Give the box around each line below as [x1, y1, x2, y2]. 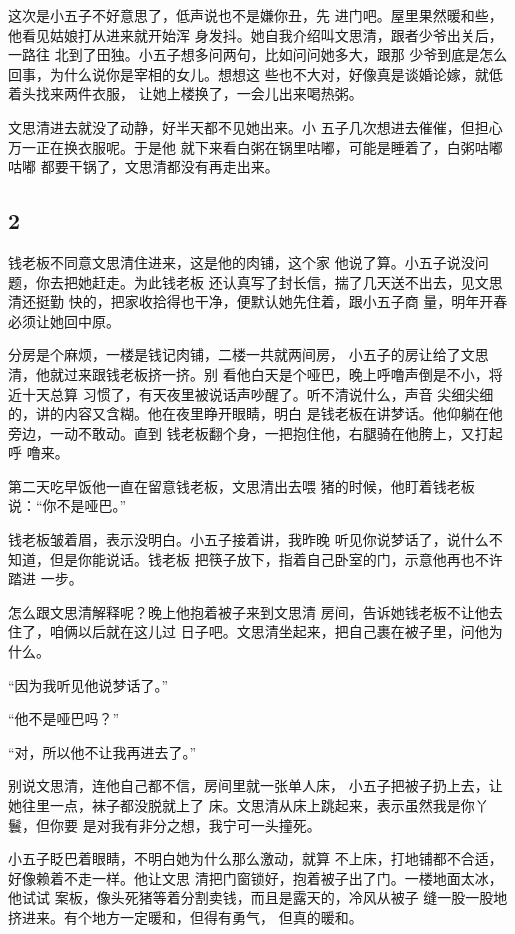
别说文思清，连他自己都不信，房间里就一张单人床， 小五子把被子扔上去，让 [8, 775, 503, 796]
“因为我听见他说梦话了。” [8, 674, 169, 695]
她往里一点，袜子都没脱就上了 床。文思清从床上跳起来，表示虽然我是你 [8, 795, 475, 816]
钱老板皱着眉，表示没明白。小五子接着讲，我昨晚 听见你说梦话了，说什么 [8, 529, 489, 550]
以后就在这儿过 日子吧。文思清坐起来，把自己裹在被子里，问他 [77, 621, 489, 642]
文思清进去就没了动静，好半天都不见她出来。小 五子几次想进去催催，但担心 [8, 116, 503, 137]
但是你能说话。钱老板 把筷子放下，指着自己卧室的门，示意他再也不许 [49, 548, 503, 569]
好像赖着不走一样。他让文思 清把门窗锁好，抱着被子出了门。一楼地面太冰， [8, 867, 503, 888]
